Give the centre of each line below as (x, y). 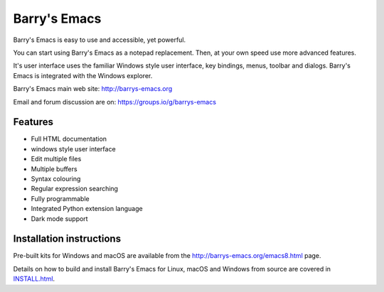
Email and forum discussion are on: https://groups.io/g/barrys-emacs (115, 102)
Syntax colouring (56, 178)
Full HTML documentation (69, 139)
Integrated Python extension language (87, 209)
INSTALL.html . (34, 279)
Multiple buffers (54, 169)
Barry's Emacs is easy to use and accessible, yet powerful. (100, 40)
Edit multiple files (56, 159)
